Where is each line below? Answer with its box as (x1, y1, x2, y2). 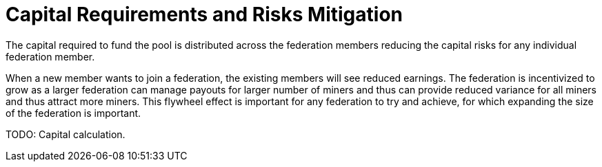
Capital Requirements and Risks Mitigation (6, 3, 403, 26)
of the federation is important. (6, 107, 141, 119)
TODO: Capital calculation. (6, 128, 126, 140)
